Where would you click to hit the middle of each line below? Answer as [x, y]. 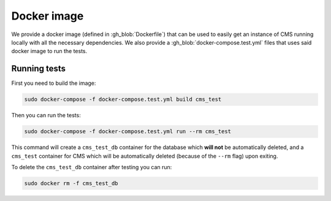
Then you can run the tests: [46, 115]
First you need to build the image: [54, 83]
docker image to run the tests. [49, 51]
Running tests [39, 69]
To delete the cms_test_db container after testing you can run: [92, 167]
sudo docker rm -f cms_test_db [71, 183]
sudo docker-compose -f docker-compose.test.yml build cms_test [123, 100]
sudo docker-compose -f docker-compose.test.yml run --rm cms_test [128, 132]
